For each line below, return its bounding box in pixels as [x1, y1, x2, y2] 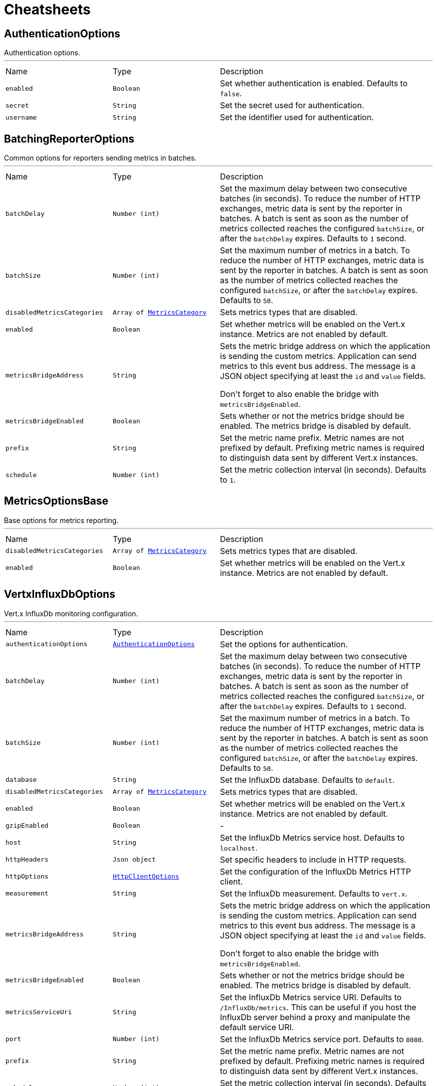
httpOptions [5, 873, 49, 881]
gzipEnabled [5, 822, 49, 830]
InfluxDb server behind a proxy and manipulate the [220, 1012, 410, 1022]
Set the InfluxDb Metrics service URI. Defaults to [220, 992, 402, 1002]
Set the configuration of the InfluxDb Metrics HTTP [220, 866, 411, 877]
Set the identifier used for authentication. [220, 112, 374, 123]
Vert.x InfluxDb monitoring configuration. [4, 609, 138, 618]
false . [220, 88, 242, 99]
